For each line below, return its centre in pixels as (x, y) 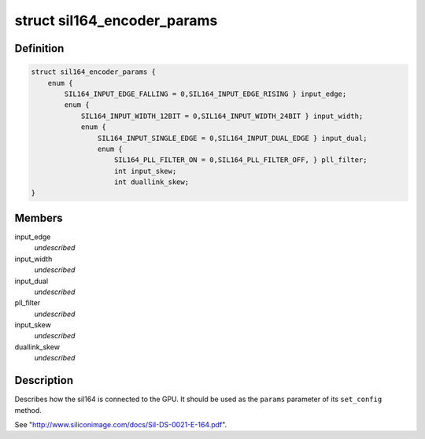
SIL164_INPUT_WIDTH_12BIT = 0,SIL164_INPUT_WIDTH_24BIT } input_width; (222, 116)
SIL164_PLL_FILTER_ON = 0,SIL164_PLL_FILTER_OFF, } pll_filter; (241, 160)
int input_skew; (146, 171)
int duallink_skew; (152, 182)
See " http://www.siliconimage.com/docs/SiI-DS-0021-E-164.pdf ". (121, 424)
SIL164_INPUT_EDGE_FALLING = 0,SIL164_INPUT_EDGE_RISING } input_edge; (205, 94)
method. (28, 410)
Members (39, 218)
